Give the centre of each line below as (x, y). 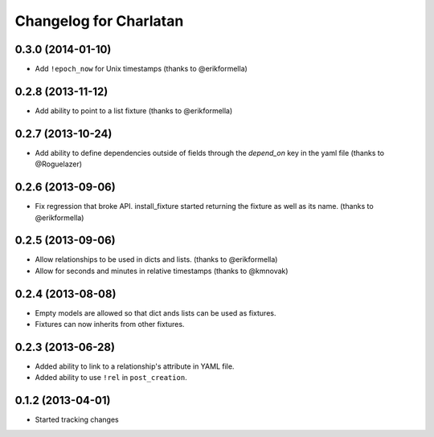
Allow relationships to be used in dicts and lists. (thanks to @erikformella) (156, 259)
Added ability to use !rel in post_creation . (111, 378)
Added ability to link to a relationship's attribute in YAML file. (135, 366)
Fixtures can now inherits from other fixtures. (110, 325)
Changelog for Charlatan (99, 21)
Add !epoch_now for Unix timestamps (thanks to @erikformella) (141, 69)
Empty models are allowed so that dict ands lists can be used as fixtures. (156, 312)
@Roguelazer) (59, 164)
